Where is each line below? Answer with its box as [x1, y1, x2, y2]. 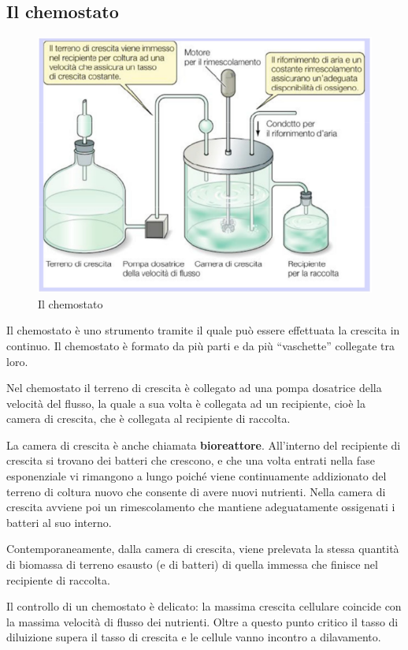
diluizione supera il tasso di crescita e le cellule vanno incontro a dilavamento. [6, 629, 381, 645]
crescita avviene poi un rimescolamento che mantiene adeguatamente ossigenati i [6, 499, 395, 515]
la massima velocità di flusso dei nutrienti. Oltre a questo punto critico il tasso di [6, 613, 399, 629]
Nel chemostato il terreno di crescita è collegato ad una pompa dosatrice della [6, 379, 382, 396]
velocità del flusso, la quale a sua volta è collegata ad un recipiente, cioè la [6, 394, 366, 411]
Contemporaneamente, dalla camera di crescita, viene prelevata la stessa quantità [6, 540, 399, 557]
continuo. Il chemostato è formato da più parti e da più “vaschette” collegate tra [6, 337, 395, 353]
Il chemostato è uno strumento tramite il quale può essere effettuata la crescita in [6, 322, 400, 338]
